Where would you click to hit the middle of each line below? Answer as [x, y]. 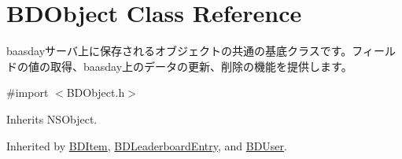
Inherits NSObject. [52, 118]
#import [28, 92]
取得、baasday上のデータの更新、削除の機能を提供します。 [201, 66]
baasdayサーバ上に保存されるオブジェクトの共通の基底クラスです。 [179, 51]
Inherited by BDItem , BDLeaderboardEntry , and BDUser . [147, 145]
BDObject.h [96, 92]
